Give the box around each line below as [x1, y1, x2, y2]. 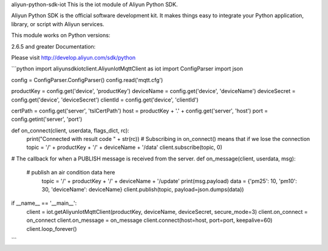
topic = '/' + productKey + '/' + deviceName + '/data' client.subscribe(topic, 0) [26, 143, 223, 151]
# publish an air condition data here [26, 169, 115, 176]
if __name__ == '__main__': [11, 199, 77, 207]
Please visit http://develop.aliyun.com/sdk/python [11, 53, 136, 61]
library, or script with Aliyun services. [11, 20, 104, 27]
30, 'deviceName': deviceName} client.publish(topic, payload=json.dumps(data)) [41, 186, 244, 193]
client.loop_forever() [26, 225, 77, 232]
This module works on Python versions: [11, 32, 111, 39]
